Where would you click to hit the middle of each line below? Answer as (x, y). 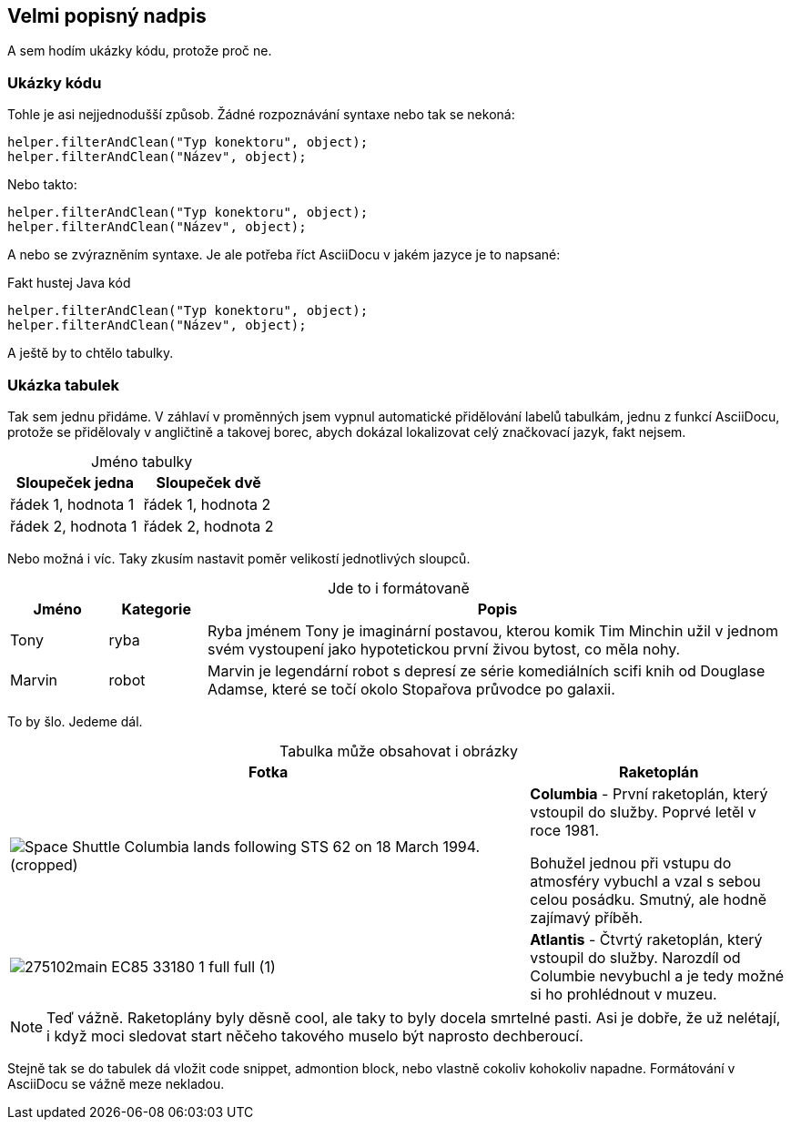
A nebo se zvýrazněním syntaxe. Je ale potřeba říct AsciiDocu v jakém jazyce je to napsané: (284, 255)
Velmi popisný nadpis (107, 16)
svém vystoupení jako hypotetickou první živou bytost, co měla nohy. (444, 649)
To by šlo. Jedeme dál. (75, 721)
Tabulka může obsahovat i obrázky (399, 751)
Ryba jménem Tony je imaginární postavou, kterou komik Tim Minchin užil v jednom (493, 630)
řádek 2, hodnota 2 (208, 526)
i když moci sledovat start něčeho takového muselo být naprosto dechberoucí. (315, 1036)
